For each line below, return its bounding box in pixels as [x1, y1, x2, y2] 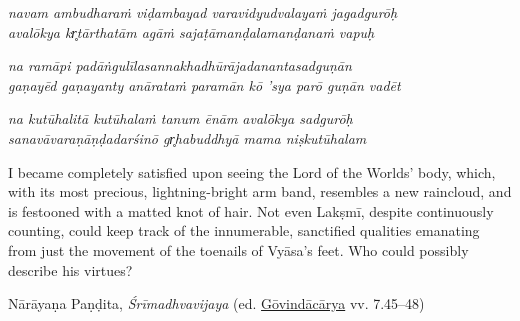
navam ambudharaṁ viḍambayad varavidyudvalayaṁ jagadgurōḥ [8, 2, 398, 22]
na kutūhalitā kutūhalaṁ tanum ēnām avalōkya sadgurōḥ [8, 108, 353, 129]
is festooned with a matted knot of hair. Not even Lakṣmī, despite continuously [8, 200, 494, 221]
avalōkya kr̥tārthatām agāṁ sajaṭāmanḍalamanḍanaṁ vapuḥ [8, 21, 375, 42]
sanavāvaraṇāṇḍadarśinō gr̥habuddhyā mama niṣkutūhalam [8, 127, 367, 148]
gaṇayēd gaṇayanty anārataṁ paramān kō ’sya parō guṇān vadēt [8, 74, 401, 95]
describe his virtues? [8, 259, 133, 280]
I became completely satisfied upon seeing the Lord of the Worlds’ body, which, [8, 161, 496, 182]
